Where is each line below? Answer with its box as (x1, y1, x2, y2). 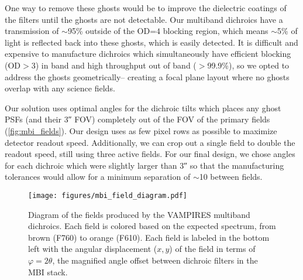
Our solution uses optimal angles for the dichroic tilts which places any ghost (5, 101, 281, 114)
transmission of (5, 25, 59, 37)
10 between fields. (199, 170, 263, 183)
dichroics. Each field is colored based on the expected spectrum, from (28, 220, 276, 232)
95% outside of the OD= (67, 25, 157, 37)
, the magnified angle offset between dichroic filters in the (52, 254, 258, 266)
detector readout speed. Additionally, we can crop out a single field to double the (5, 136, 295, 148)
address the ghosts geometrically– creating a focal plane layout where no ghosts (5, 70, 290, 83)
